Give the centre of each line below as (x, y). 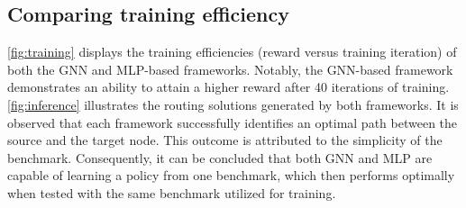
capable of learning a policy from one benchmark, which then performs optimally (231, 175)
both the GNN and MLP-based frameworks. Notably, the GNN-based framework (230, 69)
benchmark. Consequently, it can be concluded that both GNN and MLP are (220, 157)
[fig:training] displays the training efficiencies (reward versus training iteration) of (232, 52)
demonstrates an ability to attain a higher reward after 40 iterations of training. (228, 87)
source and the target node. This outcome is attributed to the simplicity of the (225, 140)
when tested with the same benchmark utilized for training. (172, 192)
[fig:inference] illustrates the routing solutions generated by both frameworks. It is (233, 104)
